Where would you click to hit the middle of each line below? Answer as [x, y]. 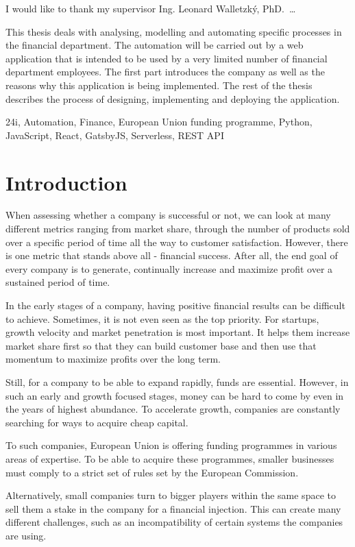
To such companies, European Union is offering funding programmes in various [171, 445]
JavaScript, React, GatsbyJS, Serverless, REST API [115, 135]
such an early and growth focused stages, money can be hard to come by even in [175, 395]
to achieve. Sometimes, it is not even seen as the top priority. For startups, [162, 318]
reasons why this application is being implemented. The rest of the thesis [159, 85]
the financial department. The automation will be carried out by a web [155, 45]
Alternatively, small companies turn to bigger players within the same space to [171, 495]
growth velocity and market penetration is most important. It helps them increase [178, 332]
